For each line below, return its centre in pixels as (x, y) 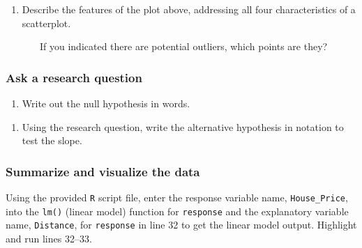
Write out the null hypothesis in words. (106, 103)
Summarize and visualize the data (103, 171)
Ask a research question (74, 77)
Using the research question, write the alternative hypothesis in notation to (183, 126)
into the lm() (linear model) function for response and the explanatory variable (177, 211)
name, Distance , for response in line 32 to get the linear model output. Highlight (181, 225)
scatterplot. (46, 23)
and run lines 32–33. (49, 238)
